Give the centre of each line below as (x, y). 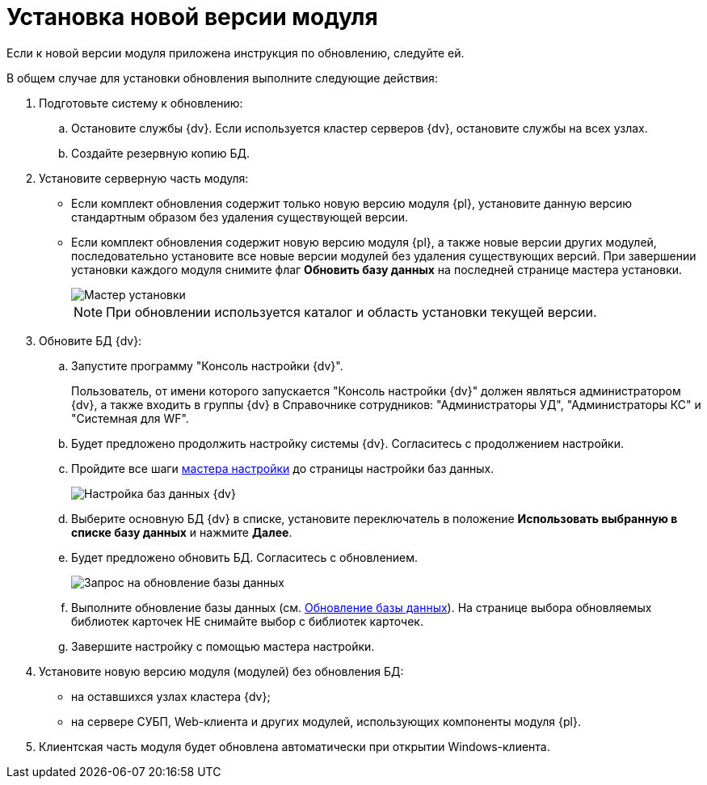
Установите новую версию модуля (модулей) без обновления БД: (221, 671)
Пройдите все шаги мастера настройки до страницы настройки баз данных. (283, 468)
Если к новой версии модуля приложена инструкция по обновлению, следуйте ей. (236, 53)
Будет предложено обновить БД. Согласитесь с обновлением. (245, 557)
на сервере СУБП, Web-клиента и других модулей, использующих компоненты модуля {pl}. (326, 721)
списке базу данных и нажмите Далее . (182, 532)
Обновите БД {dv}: (90, 340)
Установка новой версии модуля (192, 17)
